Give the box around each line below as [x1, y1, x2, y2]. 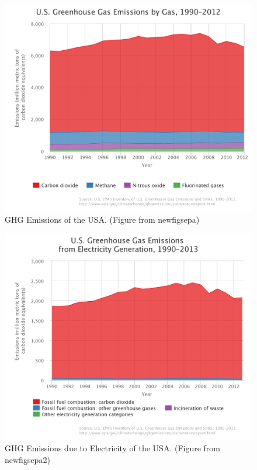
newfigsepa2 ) [5, 453, 50, 465]
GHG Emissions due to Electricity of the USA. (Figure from [5, 442, 221, 454]
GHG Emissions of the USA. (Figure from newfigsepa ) [5, 213, 200, 225]
